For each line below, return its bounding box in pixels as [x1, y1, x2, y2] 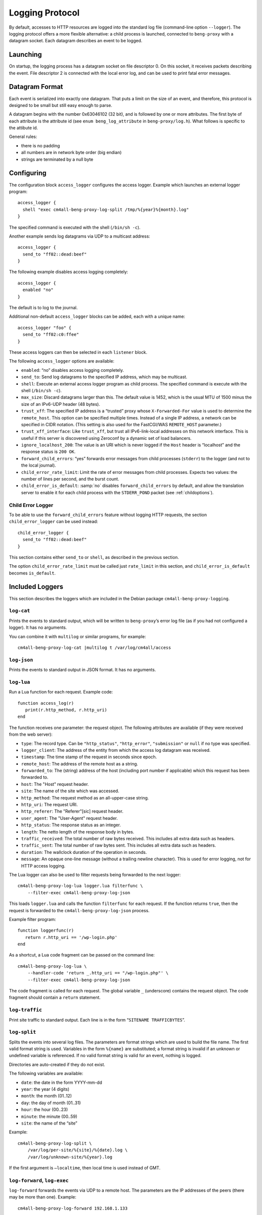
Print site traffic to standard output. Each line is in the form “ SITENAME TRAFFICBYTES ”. [9, 1017, 185, 1023]
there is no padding [21, 142, 60, 148]
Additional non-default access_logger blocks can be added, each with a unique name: [9, 313, 185, 319]
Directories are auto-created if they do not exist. [9, 1061, 105, 1067]
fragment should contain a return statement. [9, 994, 101, 1001]
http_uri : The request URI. [21, 802, 78, 808]
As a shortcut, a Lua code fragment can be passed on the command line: [9, 952, 155, 958]
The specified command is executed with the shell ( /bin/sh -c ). [9, 224, 141, 230]
